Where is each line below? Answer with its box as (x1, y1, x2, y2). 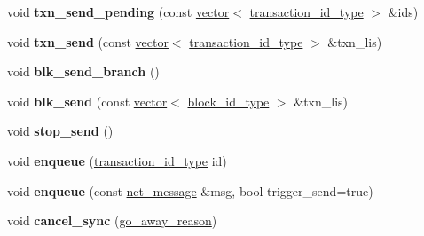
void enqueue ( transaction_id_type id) (7, 151, 227, 169)
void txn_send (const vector (7, 32, 169, 51)
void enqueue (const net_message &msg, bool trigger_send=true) (7, 181, 373, 200)
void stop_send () (7, 122, 114, 140)
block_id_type (187, 91, 270, 110)
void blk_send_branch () (7, 62, 160, 81)
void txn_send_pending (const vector (7, 3, 230, 20)
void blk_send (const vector (7, 91, 168, 110)
